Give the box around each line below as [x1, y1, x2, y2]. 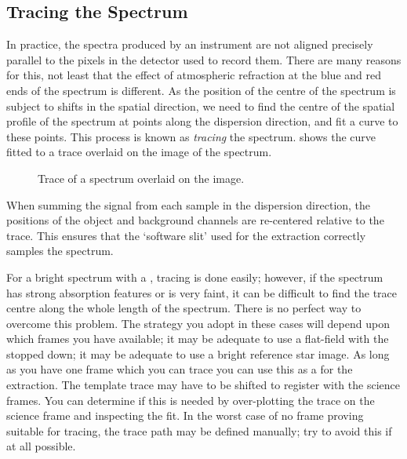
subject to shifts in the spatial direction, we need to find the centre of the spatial [6, 97, 395, 114]
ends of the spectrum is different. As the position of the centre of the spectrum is [6, 82, 396, 98]
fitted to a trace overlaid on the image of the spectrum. [6, 144, 272, 160]
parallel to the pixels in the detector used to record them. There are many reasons [6, 51, 402, 67]
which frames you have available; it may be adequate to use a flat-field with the [6, 330, 389, 347]
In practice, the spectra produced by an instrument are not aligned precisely [6, 36, 373, 53]
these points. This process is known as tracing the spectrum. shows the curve [6, 128, 376, 144]
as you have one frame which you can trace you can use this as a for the [6, 361, 353, 377]
